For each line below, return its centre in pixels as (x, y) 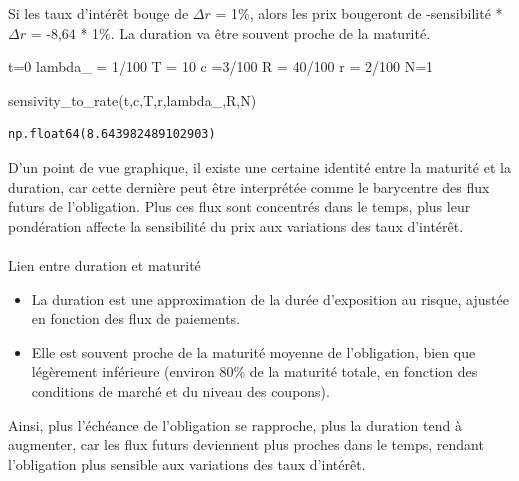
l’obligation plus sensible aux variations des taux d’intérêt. (187, 463)
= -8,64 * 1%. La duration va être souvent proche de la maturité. (230, 32)
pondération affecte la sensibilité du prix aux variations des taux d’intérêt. (236, 225)
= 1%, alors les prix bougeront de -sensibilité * (359, 13)
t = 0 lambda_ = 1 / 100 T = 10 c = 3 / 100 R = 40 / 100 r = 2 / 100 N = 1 (221, 66)
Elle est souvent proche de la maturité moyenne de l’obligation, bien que (253, 351)
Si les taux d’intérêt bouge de (98, 13)
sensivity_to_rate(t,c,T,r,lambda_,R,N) (132, 99)
